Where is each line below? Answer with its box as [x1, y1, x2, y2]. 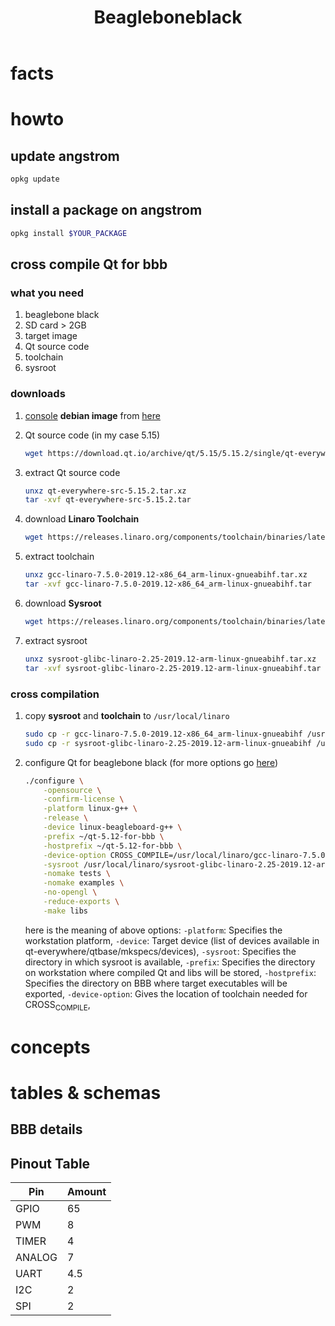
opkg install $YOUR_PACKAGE [10, 228, 128, 238]
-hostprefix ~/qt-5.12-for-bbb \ [43, 841, 183, 851]
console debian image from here [24, 409, 161, 421]
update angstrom [10, 147, 120, 165]
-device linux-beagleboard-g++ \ [43, 822, 183, 833]
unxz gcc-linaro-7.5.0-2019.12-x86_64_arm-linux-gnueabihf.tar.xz [24, 570, 308, 580]
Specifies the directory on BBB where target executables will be [24, 977, 288, 989]
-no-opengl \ [43, 887, 98, 898]
